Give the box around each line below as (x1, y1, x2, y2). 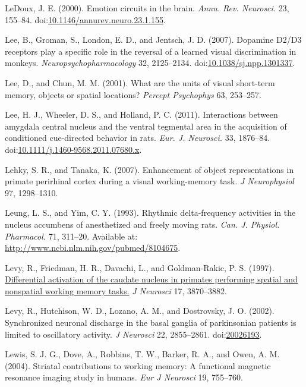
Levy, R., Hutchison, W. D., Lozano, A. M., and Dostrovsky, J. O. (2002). (5, 304, 275, 317)
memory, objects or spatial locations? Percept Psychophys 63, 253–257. (5, 88, 261, 100)
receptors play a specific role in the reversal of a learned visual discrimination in (5, 45, 296, 57)
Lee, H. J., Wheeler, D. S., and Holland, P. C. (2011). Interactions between (5, 108, 278, 121)
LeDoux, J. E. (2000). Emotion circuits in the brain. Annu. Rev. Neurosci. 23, (5, 2, 289, 14)
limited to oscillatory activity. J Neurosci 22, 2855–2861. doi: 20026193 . (5, 328, 262, 340)
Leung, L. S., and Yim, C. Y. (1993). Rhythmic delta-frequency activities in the (5, 206, 296, 219)
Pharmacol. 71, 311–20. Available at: (5, 229, 138, 242)
